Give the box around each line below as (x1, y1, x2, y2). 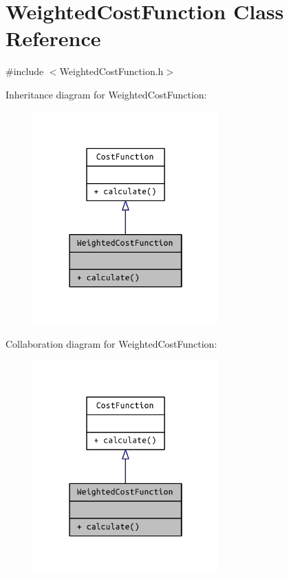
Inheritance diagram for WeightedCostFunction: (6, 87, 207, 101)
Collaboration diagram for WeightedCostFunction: (6, 336, 217, 350)
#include (6, 64, 44, 78)
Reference (6, 24, 101, 52)
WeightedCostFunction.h (59, 64, 164, 78)
